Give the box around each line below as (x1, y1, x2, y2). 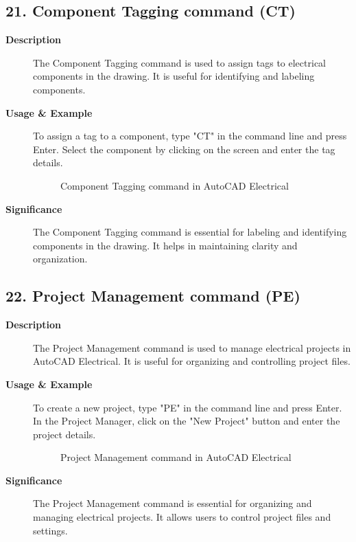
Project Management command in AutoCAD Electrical (60, 450, 292, 464)
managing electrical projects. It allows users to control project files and (33, 510, 331, 524)
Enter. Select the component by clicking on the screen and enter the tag (33, 142, 335, 156)
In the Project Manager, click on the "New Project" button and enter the (33, 414, 340, 428)
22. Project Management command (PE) (5, 285, 300, 306)
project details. (33, 427, 96, 441)
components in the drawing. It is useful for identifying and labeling (33, 69, 315, 83)
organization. (33, 251, 88, 266)
